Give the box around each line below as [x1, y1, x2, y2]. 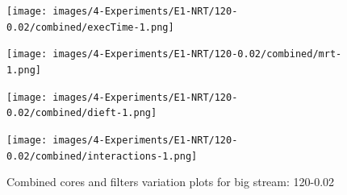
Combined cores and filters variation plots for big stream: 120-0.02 [6, 173, 335, 190]
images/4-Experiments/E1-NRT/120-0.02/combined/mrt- [52, 48, 342, 60]
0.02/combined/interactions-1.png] [6, 150, 198, 162]
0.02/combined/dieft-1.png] [6, 107, 157, 119]
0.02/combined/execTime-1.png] [6, 21, 174, 33]
